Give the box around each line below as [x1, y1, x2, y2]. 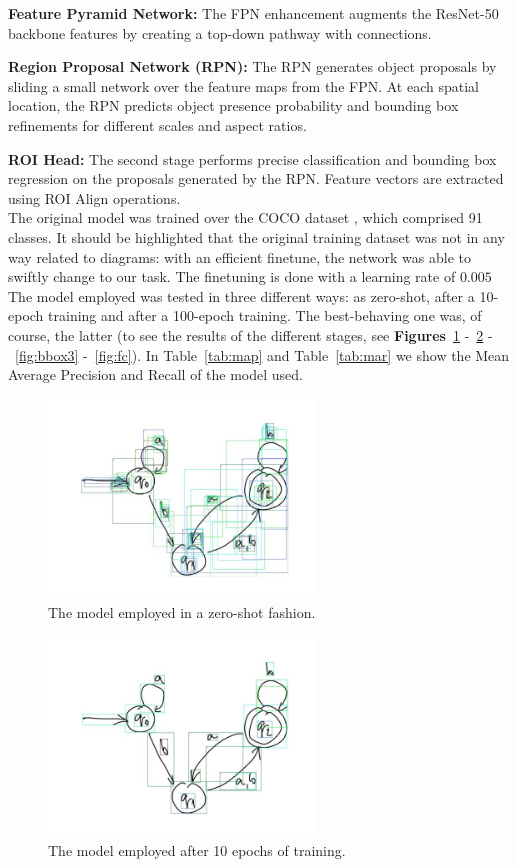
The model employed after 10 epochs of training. [48, 840, 346, 861]
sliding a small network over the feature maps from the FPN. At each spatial [8, 75, 479, 96]
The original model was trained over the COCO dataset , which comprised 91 [8, 207, 483, 228]
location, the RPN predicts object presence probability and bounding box [8, 95, 459, 116]
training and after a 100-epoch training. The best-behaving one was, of [48, 305, 482, 326]
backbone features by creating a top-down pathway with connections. [8, 22, 432, 43]
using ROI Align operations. [8, 187, 181, 208]
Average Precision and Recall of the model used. [8, 364, 303, 385]
